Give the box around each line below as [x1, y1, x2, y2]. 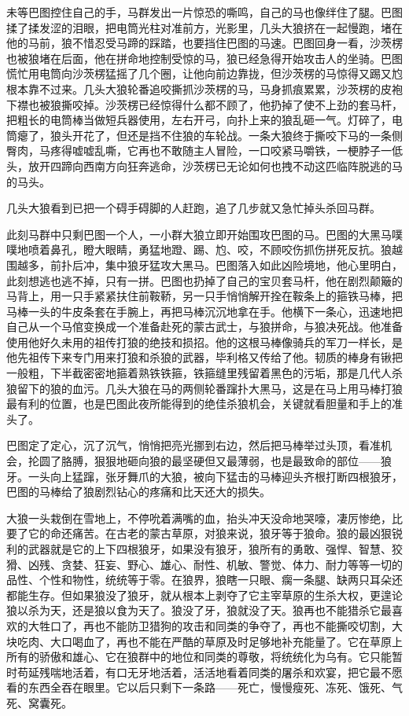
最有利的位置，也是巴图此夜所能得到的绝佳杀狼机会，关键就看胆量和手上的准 [6, 395, 403, 412]
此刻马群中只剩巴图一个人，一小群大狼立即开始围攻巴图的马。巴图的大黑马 [6, 226, 392, 242]
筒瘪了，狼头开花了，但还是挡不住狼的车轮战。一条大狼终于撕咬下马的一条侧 [6, 127, 403, 143]
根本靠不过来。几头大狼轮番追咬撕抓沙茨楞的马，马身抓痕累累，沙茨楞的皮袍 [6, 80, 403, 97]
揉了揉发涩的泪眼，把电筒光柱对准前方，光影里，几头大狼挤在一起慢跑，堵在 [6, 19, 403, 35]
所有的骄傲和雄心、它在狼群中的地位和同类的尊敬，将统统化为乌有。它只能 [6, 648, 392, 665]
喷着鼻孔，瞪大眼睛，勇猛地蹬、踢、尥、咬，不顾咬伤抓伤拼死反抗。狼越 [28, 241, 403, 258]
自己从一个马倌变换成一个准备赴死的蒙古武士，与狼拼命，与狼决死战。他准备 [6, 318, 403, 335]
